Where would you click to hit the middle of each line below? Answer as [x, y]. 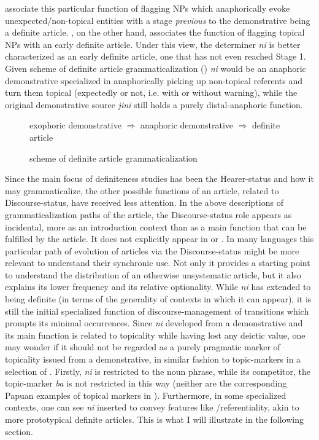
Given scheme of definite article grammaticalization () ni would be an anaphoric [156, 68]
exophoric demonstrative [75, 125]
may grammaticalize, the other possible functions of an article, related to [142, 190]
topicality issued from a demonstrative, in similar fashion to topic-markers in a [153, 359]
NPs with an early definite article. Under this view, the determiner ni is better [153, 44]
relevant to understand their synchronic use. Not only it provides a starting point [158, 263]
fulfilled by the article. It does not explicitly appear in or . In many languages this [159, 239]
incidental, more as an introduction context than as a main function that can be [156, 226]
